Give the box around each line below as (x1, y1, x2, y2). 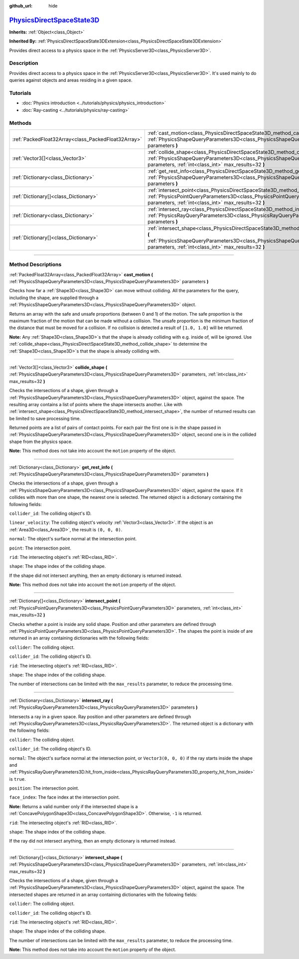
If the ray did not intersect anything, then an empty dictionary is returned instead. (9, 838, 176, 844)
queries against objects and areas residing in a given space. (9, 77, 133, 83)
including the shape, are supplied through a (9, 295, 99, 301)
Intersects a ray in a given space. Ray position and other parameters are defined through (9, 713, 191, 719)
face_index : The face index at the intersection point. (9, 794, 120, 800)
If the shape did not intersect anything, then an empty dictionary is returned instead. (9, 572, 182, 578)
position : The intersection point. (9, 785, 79, 791)
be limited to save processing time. (9, 415, 81, 422)
